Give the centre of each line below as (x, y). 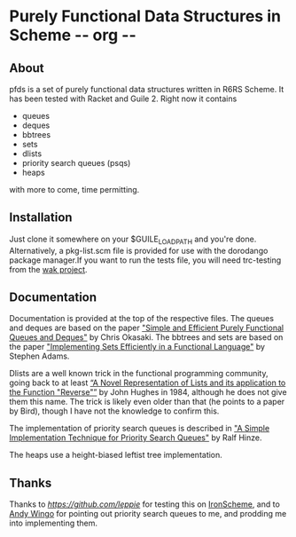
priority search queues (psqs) (76, 163)
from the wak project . (48, 269)
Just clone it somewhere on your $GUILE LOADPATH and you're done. (133, 240)
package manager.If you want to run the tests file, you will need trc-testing (145, 260)
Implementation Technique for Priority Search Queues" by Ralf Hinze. (136, 438)
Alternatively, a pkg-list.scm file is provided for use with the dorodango (139, 250)
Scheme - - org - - (73, 35)
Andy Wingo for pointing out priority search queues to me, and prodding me (148, 514)
